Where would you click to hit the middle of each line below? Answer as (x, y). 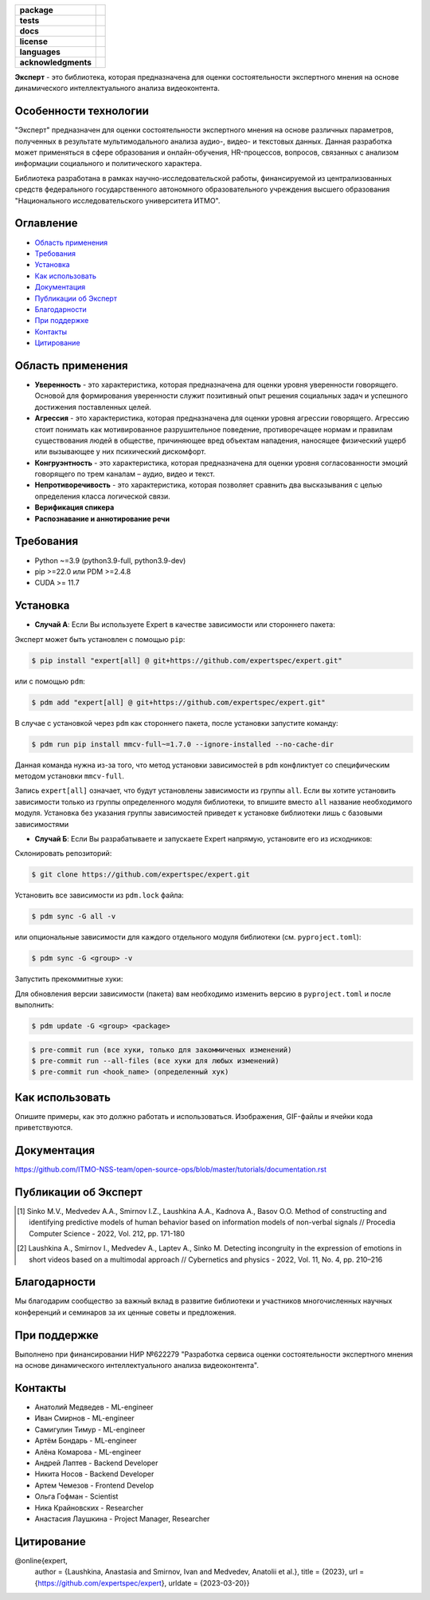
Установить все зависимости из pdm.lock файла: (100, 895)
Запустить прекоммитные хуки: (69, 979)
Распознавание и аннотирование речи (102, 518)
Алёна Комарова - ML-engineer (88, 1452)
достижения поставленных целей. (93, 407)
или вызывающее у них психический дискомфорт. (120, 451)
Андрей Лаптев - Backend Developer (96, 1463)
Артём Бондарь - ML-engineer (86, 1440)
